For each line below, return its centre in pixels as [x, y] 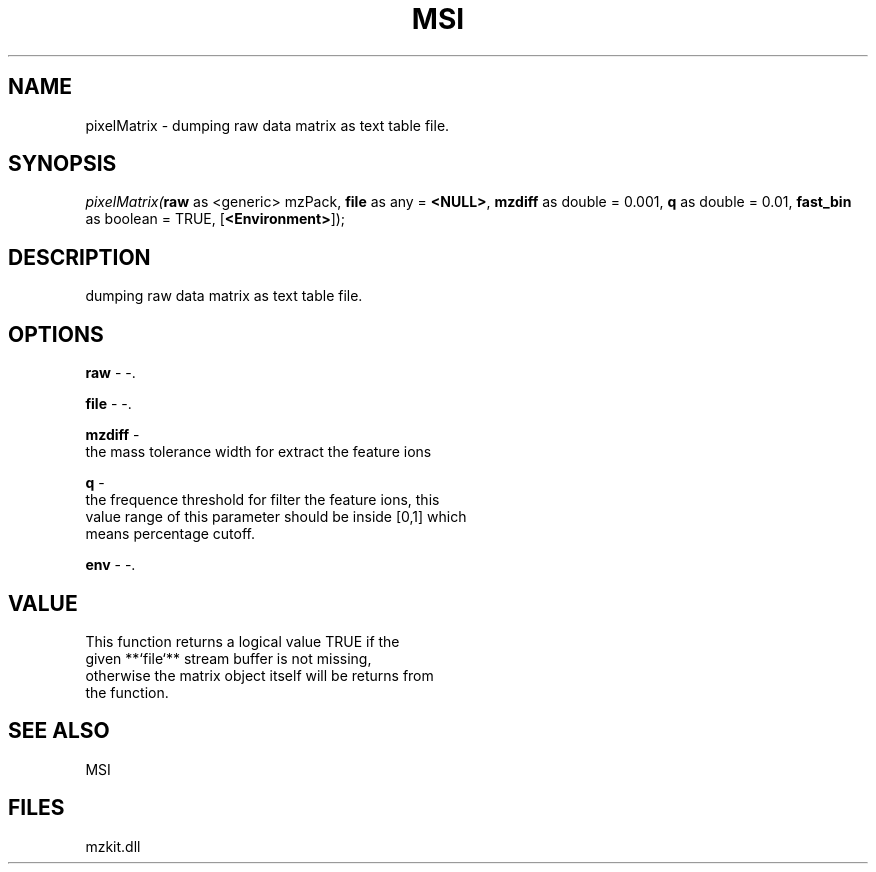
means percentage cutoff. [170, 534]
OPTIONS [56, 334]
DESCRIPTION [79, 257]
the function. [127, 692]
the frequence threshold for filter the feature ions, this [262, 500]
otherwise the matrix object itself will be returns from [259, 675]
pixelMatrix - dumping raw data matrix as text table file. [267, 125]
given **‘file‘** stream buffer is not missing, [228, 658]
